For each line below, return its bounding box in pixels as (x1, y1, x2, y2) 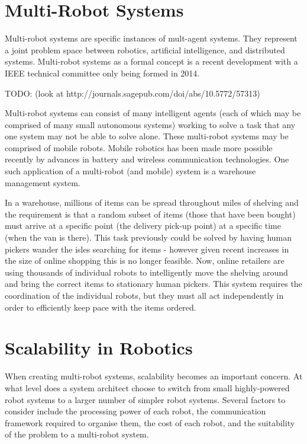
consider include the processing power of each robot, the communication (5, 405, 266, 417)
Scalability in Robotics (5, 336, 193, 360)
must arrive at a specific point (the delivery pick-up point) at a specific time (5, 219, 281, 232)
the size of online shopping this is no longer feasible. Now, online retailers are (5, 254, 285, 267)
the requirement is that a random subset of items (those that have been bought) (5, 207, 296, 220)
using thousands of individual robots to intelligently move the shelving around (5, 266, 288, 278)
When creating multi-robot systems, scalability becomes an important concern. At (5, 370, 303, 382)
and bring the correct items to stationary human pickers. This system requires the (5, 277, 302, 290)
